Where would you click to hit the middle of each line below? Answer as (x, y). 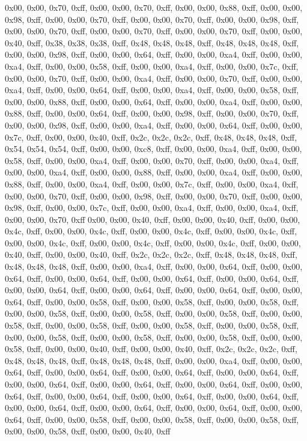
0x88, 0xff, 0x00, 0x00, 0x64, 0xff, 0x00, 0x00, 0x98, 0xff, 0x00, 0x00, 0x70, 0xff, (152, 113)
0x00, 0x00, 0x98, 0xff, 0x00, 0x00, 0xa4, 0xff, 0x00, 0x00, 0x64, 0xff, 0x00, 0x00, (154, 125)
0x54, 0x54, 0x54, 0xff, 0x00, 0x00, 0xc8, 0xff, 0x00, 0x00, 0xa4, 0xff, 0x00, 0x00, (153, 149)
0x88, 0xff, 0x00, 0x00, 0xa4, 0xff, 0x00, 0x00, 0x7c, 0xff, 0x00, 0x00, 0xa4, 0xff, (152, 184)
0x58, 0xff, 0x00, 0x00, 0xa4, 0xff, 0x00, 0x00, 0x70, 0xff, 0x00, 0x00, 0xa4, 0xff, (152, 160)
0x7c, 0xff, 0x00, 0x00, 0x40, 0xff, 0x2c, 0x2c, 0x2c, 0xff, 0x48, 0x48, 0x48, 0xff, (151, 137)
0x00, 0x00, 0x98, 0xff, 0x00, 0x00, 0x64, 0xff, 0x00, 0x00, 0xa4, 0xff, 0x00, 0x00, (154, 54)
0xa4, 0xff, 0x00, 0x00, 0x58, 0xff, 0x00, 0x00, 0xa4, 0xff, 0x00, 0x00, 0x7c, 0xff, (152, 66)
